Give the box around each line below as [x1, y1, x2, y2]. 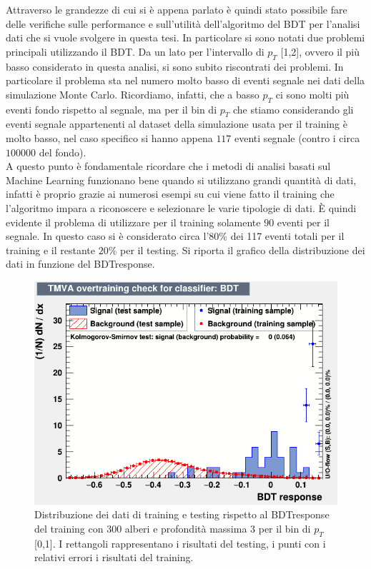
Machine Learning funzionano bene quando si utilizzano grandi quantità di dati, [6, 172, 357, 187]
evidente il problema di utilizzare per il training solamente [6, 214, 261, 229]
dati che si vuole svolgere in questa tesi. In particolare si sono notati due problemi [6, 30, 365, 45]
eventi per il [277, 214, 330, 229]
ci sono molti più [275, 86, 350, 101]
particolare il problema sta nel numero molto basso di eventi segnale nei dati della [6, 73, 365, 88]
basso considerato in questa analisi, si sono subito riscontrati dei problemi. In [6, 59, 344, 74]
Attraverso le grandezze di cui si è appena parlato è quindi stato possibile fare [6, 2, 347, 16]
